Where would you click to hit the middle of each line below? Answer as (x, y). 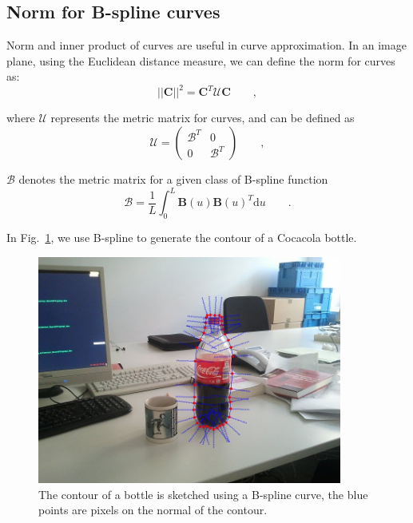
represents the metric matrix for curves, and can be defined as (203, 118)
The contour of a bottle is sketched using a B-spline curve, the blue (203, 494)
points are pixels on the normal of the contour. (153, 510)
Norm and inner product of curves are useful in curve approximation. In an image (206, 45)
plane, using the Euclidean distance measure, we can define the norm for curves (201, 60)
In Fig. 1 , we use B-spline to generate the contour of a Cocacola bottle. (182, 237)
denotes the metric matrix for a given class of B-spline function (173, 179)
